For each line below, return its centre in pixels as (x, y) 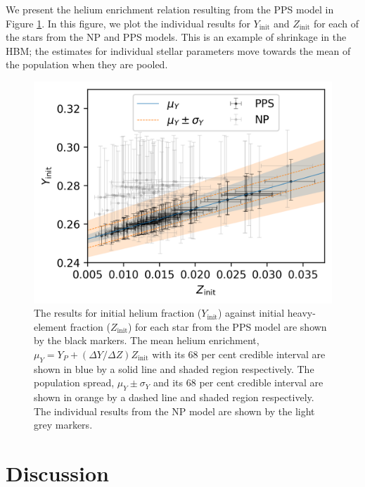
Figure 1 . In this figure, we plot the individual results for (128, 23)
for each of (336, 23)
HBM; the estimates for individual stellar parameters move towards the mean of (178, 50)
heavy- (301, 313)
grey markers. (63, 425)
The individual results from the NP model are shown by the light (174, 411)
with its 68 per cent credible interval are (239, 354)
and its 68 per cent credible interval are (238, 382)
